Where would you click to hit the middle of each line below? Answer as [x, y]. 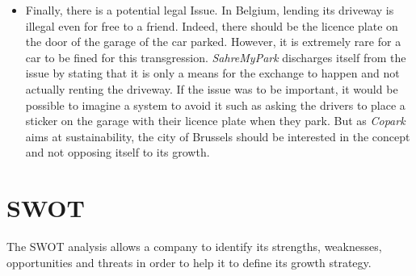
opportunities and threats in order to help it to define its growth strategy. [189, 262]
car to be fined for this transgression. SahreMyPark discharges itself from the [216, 57]
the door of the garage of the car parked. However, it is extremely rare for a [213, 42]
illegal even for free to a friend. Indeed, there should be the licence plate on [212, 25]
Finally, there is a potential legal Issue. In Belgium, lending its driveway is [210, 10]
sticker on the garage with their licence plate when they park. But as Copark [215, 121]
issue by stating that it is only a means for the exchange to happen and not [212, 73]
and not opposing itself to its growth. [118, 152]
